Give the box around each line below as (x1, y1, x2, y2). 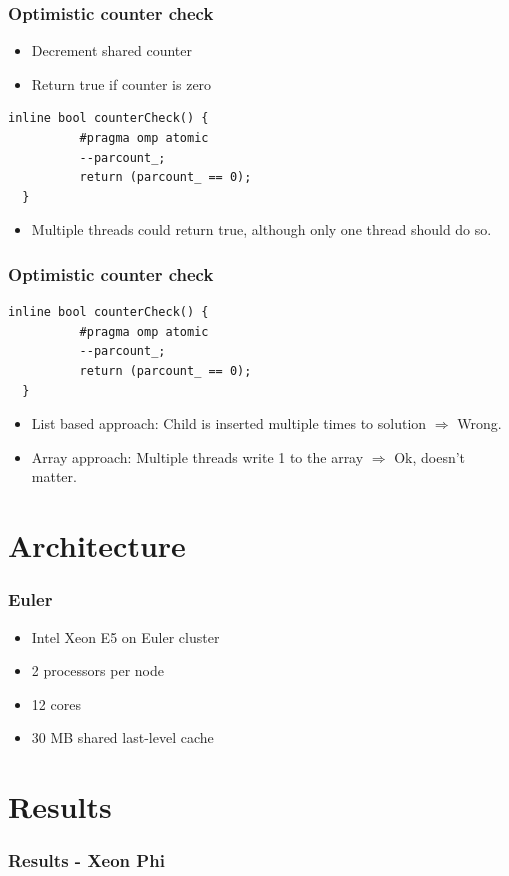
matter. (31, 466, 77, 487)
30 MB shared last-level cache (31, 727, 214, 748)
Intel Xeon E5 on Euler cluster (31, 626, 220, 647)
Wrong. (457, 413, 502, 434)
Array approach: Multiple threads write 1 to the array (31, 446, 364, 467)
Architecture (8, 525, 186, 566)
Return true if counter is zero (31, 73, 212, 94)
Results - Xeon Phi (8, 848, 165, 873)
